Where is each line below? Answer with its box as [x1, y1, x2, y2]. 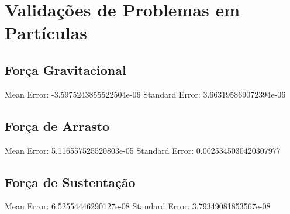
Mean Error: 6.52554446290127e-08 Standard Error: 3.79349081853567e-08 [5, 200, 271, 212]
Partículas [5, 20, 87, 44]
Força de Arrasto [5, 116, 110, 134]
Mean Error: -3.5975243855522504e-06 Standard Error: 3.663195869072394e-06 [5, 88, 286, 100]
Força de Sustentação [5, 172, 136, 191]
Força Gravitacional [5, 60, 126, 78]
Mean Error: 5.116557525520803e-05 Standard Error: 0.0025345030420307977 [5, 144, 281, 156]
